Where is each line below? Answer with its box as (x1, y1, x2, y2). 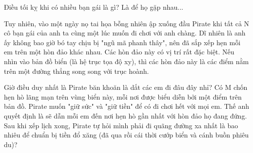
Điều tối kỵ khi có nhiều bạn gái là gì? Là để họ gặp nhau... (4, 2, 183, 12)
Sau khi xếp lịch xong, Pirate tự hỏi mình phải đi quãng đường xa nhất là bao (4, 120, 238, 130)
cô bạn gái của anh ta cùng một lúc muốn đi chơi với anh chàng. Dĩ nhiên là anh (4, 28, 246, 38)
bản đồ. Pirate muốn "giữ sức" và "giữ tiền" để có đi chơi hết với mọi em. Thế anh (4, 101, 250, 111)
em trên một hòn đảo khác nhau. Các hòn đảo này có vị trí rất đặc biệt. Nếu (4, 47, 234, 57)
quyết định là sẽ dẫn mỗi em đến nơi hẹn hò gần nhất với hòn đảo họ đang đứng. (4, 110, 247, 120)
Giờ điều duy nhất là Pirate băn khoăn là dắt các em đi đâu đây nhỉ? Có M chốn (4, 82, 248, 92)
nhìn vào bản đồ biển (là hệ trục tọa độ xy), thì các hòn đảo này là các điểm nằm (4, 56, 249, 66)
